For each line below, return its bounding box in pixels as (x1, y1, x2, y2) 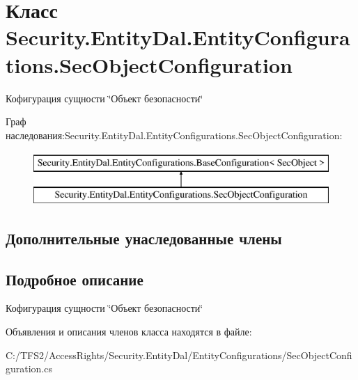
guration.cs (6, 361, 53, 376)
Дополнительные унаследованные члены (6, 227, 282, 248)
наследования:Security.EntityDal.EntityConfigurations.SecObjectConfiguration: (6, 127, 343, 142)
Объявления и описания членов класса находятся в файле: (6, 324, 252, 339)
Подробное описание (6, 268, 143, 290)
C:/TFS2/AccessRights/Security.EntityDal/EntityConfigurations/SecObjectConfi (6, 347, 352, 362)
